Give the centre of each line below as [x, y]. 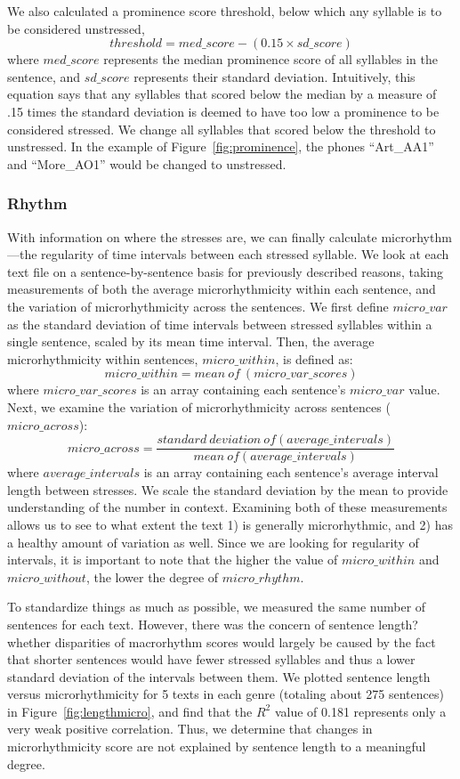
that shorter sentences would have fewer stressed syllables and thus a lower [211, 659]
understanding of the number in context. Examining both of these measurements [227, 507]
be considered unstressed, [76, 28]
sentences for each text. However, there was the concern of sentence [191, 624]
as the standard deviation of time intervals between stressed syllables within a [220, 324]
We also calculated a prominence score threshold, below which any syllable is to [225, 11]
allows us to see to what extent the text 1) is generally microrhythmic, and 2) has [230, 524]
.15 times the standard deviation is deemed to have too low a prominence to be [223, 111]
